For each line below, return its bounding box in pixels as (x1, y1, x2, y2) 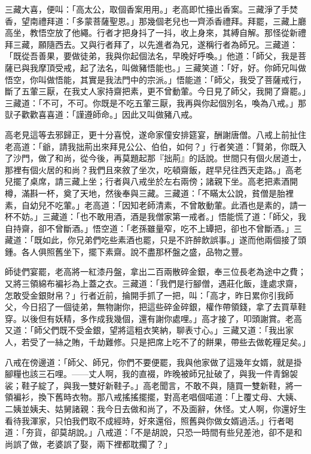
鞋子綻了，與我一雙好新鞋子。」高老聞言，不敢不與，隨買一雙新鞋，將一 (21, 379, 302, 391)
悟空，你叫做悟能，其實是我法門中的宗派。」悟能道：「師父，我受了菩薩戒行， (5, 73, 306, 85)
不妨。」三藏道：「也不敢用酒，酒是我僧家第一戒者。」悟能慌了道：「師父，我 (13, 210, 306, 223)
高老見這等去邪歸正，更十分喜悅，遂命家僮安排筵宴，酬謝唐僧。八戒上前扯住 (5, 128, 306, 140)
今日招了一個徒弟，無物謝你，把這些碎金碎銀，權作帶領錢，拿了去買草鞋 (21, 300, 306, 313)
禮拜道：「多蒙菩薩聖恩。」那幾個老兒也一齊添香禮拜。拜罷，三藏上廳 (38, 14, 306, 27)
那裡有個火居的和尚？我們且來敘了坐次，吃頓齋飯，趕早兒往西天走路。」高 (5, 163, 294, 176)
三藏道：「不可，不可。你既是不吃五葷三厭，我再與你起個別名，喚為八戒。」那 (5, 96, 306, 109)
